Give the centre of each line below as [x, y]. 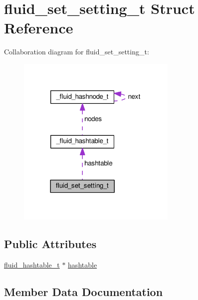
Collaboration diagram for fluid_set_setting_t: [77, 52]
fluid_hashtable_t [32, 265]
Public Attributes [50, 244]
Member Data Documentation [84, 292]
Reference [39, 28]
